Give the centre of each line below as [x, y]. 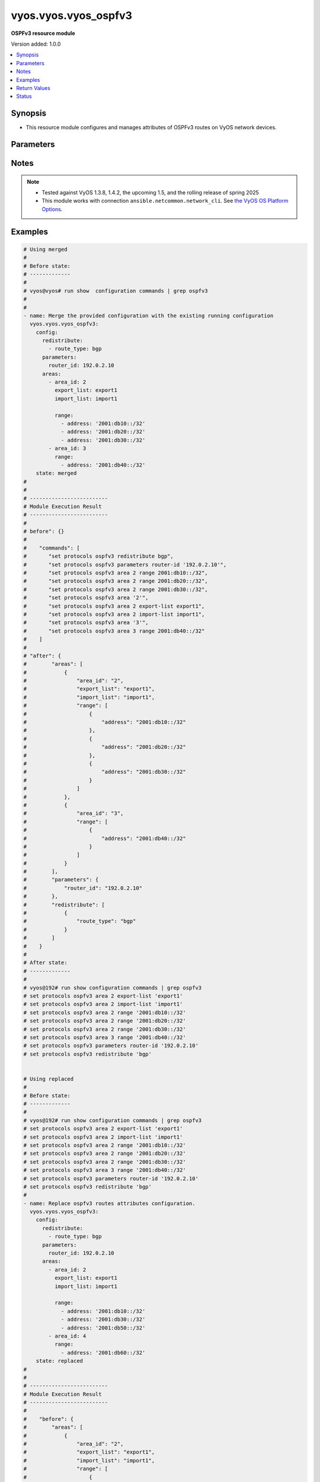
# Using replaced [49, 1079]
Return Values [33, 88]
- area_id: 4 [67, 1336]
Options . [52, 209]
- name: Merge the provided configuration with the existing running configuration [148, 315]
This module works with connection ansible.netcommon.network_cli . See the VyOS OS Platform [165, 201]
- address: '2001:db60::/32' [103, 1352]
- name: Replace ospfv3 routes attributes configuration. [109, 1203]
